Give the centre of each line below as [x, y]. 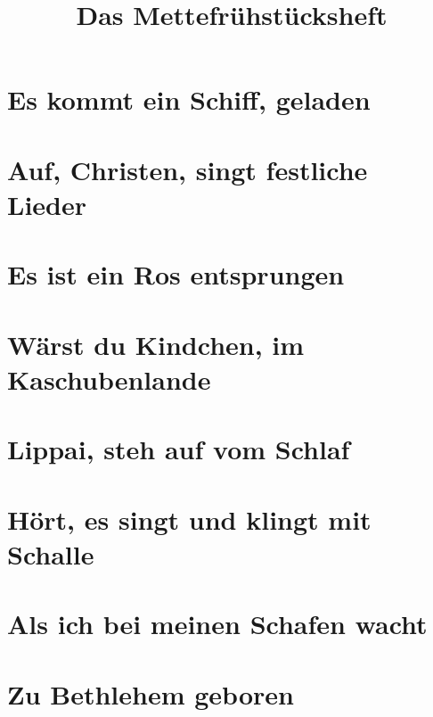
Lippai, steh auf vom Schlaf [179, 449]
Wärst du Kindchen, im [156, 344]
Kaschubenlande [109, 379]
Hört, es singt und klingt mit [189, 519]
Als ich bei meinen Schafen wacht [217, 624]
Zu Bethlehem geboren [151, 693]
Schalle [51, 553]
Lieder [47, 204]
